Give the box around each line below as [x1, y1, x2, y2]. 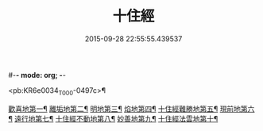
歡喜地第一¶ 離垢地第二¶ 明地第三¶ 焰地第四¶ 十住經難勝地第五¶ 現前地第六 [8, 104, 255, 114]
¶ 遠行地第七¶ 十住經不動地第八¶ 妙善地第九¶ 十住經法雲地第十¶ [8, 114, 219, 123]
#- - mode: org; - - [8, 70, 66, 79]
